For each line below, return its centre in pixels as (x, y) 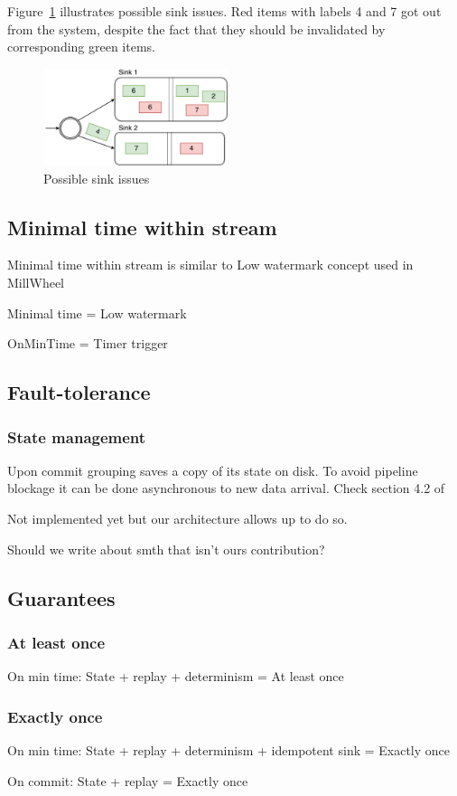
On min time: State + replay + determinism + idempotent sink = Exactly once (229, 750)
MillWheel (36, 283)
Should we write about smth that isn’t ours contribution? (166, 549)
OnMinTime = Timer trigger (88, 343)
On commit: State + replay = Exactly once (128, 780)
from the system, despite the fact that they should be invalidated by (196, 28)
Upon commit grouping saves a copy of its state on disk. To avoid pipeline (213, 470)
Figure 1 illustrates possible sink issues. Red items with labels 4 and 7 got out (224, 11)
